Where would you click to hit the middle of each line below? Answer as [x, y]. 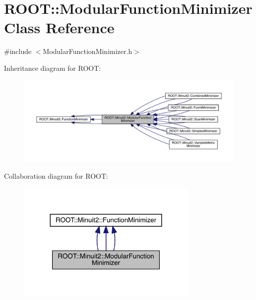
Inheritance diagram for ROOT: [53, 68]
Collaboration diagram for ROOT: [56, 175]
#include [18, 51]
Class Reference [59, 27]
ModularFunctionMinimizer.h [88, 51]
